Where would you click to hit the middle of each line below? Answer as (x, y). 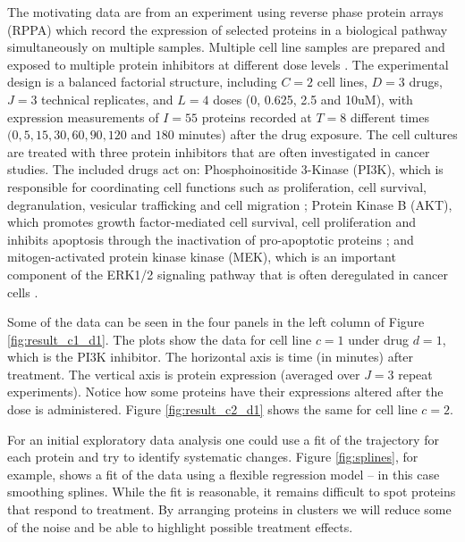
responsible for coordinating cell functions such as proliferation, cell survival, (217, 186)
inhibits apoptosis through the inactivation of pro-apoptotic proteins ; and (211, 239)
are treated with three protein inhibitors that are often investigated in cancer (219, 151)
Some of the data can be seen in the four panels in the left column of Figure (216, 322)
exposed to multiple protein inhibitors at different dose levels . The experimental (228, 64)
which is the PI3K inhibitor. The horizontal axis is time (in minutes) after (211, 357)
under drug (379, 339)
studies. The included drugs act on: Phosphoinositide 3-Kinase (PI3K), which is (225, 169)
